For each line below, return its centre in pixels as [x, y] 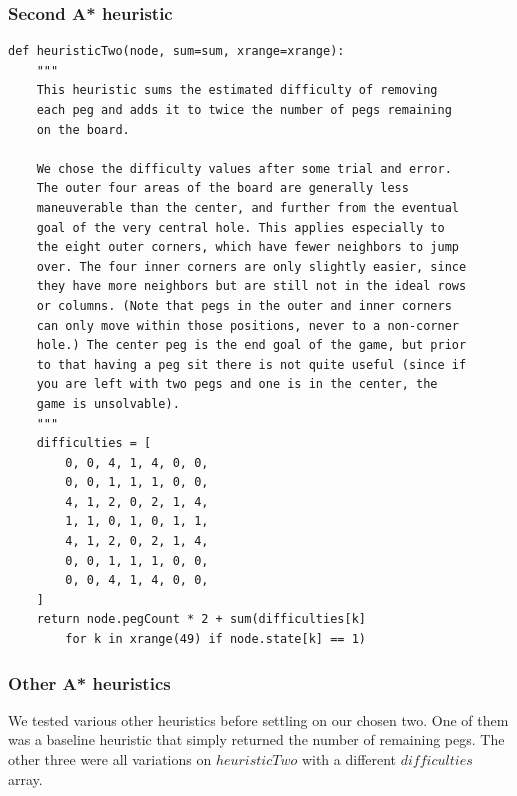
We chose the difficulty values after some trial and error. [244, 168]
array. [25, 778]
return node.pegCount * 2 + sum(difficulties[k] [201, 619]
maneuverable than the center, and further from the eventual [248, 207]
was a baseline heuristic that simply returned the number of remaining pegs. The [256, 739]
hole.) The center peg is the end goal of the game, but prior [251, 345]
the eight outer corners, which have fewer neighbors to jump [248, 247]
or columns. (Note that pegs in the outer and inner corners [244, 305]
